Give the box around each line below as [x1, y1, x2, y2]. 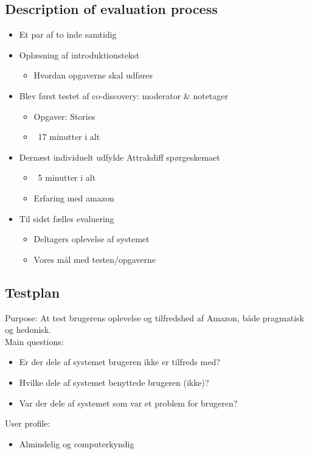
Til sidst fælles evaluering [19, 212, 114, 225]
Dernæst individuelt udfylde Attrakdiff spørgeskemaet [19, 150, 220, 163]
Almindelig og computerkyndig [19, 437, 134, 450]
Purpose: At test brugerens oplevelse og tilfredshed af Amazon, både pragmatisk [5, 311, 305, 324]
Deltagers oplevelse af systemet [33, 232, 150, 245]
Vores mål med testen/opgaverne [33, 253, 156, 265]
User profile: [5, 417, 50, 430]
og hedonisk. [5, 323, 51, 336]
